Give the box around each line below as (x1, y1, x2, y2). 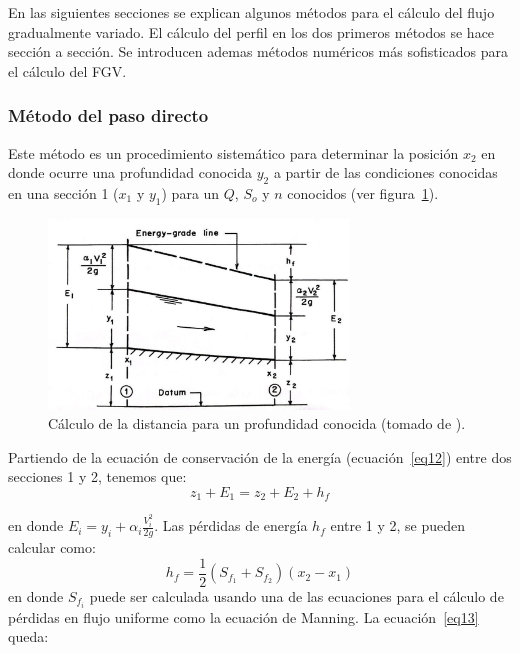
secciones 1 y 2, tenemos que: (8, 466, 187, 487)
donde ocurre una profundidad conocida (8, 162, 253, 183)
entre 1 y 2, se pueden (330, 515, 466, 536)
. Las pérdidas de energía (154, 515, 308, 536)
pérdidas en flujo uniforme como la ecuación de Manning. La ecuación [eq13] (8, 606, 479, 627)
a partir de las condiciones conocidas (273, 162, 498, 183)
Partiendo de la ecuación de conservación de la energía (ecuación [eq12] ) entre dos (8, 446, 512, 467)
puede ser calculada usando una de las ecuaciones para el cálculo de (89, 585, 504, 606)
